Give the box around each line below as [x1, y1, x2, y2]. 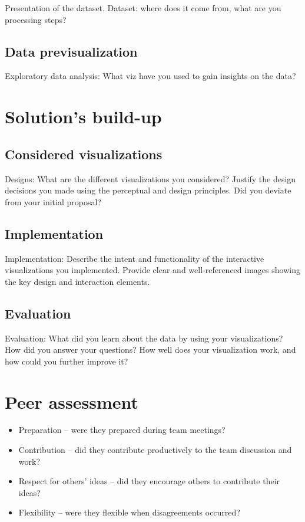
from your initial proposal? [5, 195, 101, 208]
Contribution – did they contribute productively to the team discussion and [18, 444, 292, 456]
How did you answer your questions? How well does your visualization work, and [5, 343, 296, 356]
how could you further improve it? [5, 354, 128, 367]
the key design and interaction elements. [5, 275, 150, 287]
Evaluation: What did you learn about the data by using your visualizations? [5, 331, 283, 344]
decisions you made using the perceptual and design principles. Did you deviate [5, 184, 291, 196]
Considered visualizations [5, 145, 163, 163]
